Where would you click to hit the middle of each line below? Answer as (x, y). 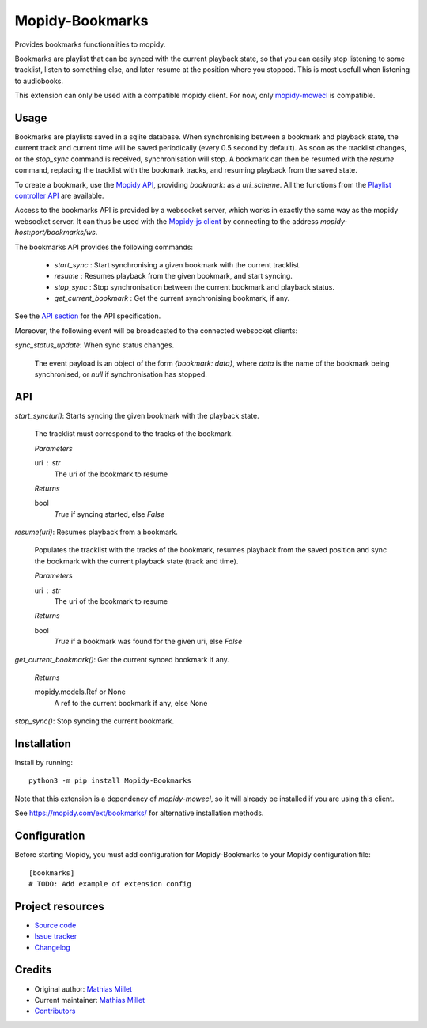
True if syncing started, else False (110, 514)
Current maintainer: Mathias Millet (90, 1000)
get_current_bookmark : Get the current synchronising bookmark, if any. (172, 298)
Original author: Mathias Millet (83, 988)
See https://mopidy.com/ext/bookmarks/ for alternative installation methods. (139, 813)
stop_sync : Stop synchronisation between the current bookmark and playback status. (195, 287)
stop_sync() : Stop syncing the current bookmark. (94, 721)
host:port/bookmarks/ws (55, 233)
